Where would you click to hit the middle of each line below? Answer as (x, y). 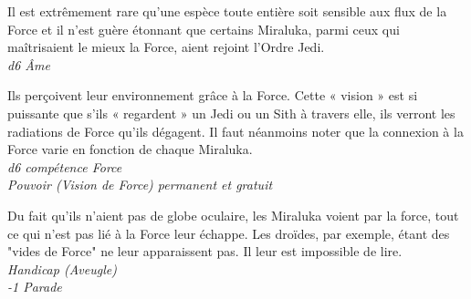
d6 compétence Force (65, 166)
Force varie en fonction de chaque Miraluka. (130, 149)
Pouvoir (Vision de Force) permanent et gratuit (140, 185)
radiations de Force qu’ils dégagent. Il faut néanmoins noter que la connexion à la (235, 131)
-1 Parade (35, 287)
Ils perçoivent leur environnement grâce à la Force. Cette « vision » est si (213, 95)
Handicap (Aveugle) (62, 268)
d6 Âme (29, 64)
